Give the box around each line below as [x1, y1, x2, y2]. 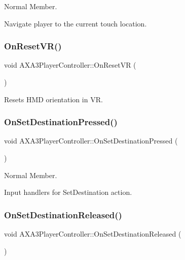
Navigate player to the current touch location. [4, 18, 147, 28]
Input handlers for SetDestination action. [4, 187, 132, 197]
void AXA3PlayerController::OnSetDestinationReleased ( [4, 228, 181, 239]
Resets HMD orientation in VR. [4, 94, 103, 104]
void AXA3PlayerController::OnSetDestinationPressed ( [4, 135, 178, 146]
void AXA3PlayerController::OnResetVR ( [4, 60, 136, 70]
